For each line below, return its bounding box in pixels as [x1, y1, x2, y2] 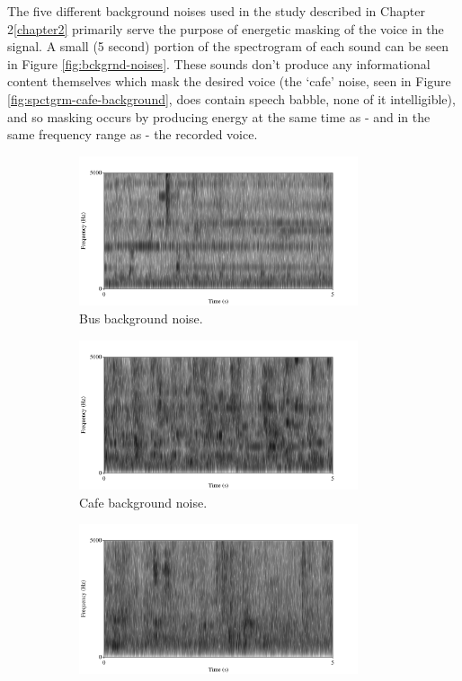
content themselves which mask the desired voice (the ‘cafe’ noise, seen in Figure [7, 72, 451, 91]
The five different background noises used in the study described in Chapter [7, 2, 425, 20]
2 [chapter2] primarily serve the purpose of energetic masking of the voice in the [7, 19, 444, 38]
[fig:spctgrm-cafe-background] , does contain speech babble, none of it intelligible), [7, 89, 456, 108]
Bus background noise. [79, 308, 203, 327]
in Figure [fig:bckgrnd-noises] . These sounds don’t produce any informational [7, 54, 431, 73]
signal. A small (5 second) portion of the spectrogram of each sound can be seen [7, 37, 449, 56]
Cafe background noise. [79, 492, 208, 511]
